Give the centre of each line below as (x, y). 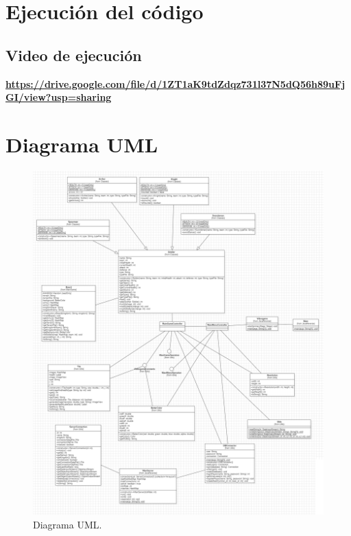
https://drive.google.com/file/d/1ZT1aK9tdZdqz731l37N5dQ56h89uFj (175, 83)
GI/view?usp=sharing (59, 97)
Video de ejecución (74, 55)
